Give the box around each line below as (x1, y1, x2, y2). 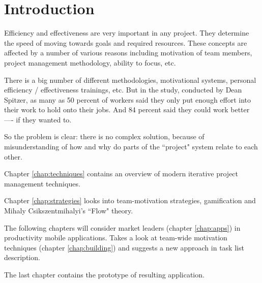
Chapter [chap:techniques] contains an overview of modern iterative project (4, 168, 239, 179)
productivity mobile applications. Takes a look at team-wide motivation (4, 232, 227, 243)
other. (4, 151, 22, 162)
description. (4, 252, 40, 263)
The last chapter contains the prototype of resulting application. (4, 269, 205, 279)
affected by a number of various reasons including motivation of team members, (4, 47, 252, 58)
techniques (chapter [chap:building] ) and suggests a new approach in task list (4, 242, 244, 253)
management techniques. (4, 178, 80, 188)
